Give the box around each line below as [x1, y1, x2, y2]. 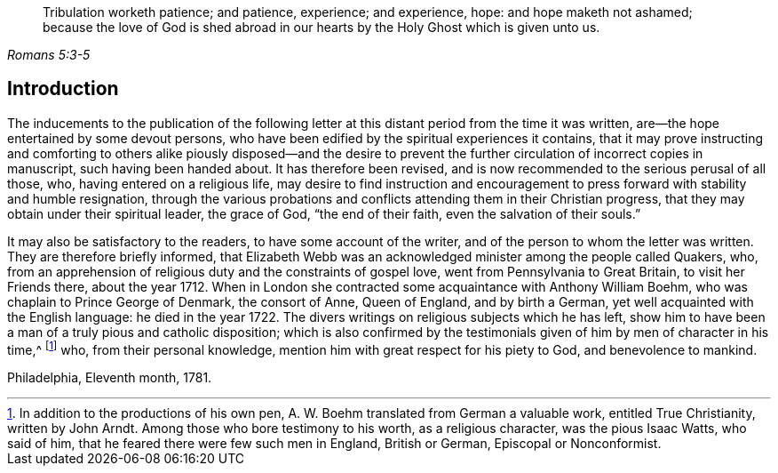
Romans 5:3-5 [7, 47, 91, 62]
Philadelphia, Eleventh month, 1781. [7, 369, 212, 385]
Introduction [7, 77, 119, 100]
